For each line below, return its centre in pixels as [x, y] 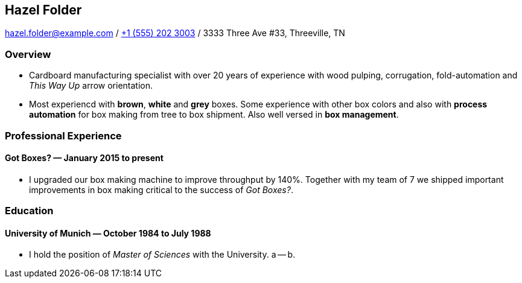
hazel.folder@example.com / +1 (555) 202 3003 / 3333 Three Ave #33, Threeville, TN [175, 33]
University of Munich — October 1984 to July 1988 [108, 233]
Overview [28, 54]
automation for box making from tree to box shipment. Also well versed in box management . [214, 115]
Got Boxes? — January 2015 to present [84, 158]
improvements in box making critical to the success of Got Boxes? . [161, 189]
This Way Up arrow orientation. [91, 86]
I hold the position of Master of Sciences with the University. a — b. [162, 255]
